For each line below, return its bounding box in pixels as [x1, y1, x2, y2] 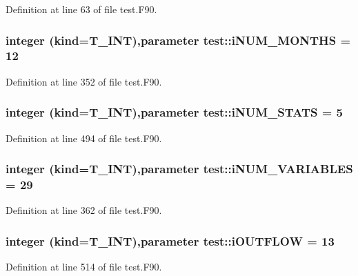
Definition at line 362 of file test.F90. [6, 203, 162, 217]
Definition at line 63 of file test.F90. [6, 2, 157, 16]
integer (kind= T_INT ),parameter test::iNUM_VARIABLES [6, 160, 353, 177]
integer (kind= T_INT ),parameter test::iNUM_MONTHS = [6, 31, 351, 48]
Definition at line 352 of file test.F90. [6, 74, 162, 88]
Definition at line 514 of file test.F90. [6, 259, 162, 274]
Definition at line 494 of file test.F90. [6, 130, 162, 145]
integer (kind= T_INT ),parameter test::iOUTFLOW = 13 [6, 232, 335, 249]
